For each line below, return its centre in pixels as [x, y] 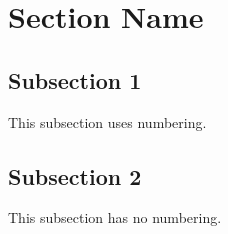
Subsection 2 [75, 175]
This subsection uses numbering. [107, 121]
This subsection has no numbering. [115, 217]
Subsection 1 [75, 79]
